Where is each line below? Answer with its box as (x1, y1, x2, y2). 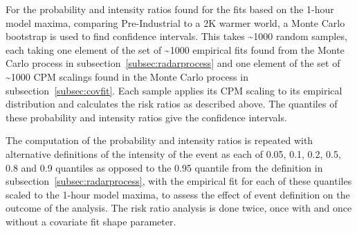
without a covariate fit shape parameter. (6, 214, 176, 228)
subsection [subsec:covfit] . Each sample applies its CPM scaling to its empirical (6, 83, 342, 97)
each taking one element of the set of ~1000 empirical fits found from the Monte (6, 42, 345, 57)
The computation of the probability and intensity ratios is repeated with (6, 133, 313, 148)
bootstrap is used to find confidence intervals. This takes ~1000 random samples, (6, 29, 347, 43)
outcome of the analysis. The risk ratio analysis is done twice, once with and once (6, 201, 352, 215)
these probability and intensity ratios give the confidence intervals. (6, 110, 287, 124)
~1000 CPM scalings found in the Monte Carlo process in (6, 69, 248, 83)
